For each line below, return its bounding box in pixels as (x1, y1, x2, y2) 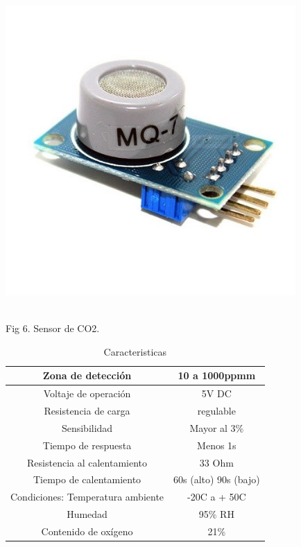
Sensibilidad (61, 420, 113, 435)
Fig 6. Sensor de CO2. (6, 321, 100, 336)
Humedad (67, 507, 108, 521)
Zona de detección (42, 368, 132, 383)
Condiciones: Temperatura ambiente (10, 489, 164, 504)
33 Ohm (199, 455, 234, 469)
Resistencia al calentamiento (27, 455, 148, 469)
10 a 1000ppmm (178, 368, 256, 383)
